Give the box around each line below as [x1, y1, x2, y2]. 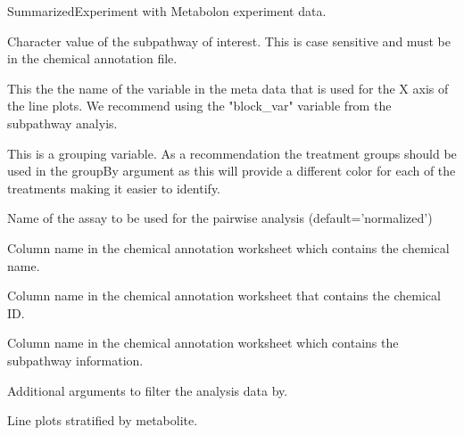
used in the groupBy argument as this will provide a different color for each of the [7, 161, 456, 180]
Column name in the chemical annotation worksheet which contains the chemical [7, 238, 450, 257]
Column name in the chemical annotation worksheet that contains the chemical [7, 286, 441, 305]
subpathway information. [7, 350, 144, 369]
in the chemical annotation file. [7, 49, 178, 68]
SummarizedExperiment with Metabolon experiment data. [7, 2, 327, 20]
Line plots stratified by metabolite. [7, 411, 198, 430]
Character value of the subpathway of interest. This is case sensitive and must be [7, 31, 451, 50]
